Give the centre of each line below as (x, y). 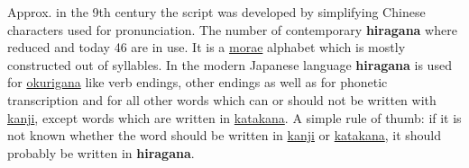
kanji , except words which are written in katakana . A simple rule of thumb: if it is (234, 117)
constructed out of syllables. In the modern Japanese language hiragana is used (230, 64)
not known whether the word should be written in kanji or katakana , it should (225, 135)
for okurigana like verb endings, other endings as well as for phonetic (198, 82)
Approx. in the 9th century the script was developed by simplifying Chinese (216, 12)
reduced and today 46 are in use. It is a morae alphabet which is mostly (207, 47)
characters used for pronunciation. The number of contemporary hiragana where (232, 29)
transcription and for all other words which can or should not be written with (222, 99)
